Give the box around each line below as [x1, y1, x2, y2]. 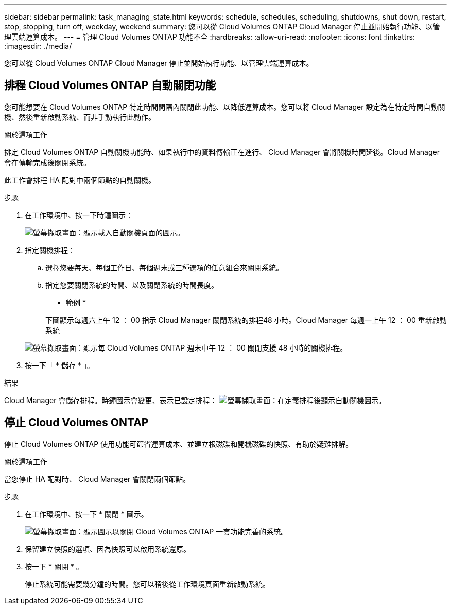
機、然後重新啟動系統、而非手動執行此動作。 [4, 112, 155, 121]
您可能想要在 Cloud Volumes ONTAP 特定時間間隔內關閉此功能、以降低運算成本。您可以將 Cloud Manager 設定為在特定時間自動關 [4, 102, 445, 111]
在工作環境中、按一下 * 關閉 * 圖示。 [25, 509, 148, 518]
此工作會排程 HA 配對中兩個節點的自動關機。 [4, 175, 155, 184]
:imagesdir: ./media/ [4, 42, 72, 50]
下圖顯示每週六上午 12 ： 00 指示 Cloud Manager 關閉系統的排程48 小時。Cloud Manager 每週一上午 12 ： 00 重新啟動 [45, 315, 447, 324]
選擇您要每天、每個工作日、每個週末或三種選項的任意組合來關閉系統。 [45, 263, 283, 272]
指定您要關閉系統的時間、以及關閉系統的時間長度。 [45, 280, 218, 289]
